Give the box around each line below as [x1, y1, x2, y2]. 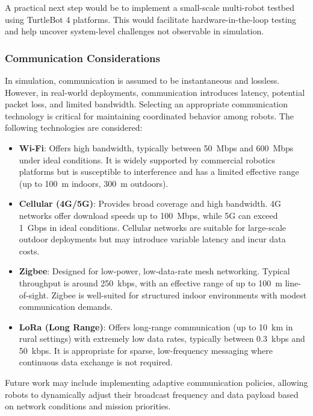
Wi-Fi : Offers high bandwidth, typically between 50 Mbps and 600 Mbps [19, 141, 294, 154]
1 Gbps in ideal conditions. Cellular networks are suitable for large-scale [19, 221, 287, 233]
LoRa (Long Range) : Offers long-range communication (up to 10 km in [19, 320, 293, 333]
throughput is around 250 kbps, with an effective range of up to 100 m [19, 276, 282, 289]
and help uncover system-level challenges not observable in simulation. [5, 25, 264, 37]
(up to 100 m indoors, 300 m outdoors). [19, 177, 169, 189]
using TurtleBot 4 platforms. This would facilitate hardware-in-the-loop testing [5, 13, 297, 25]
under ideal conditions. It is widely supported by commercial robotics [19, 153, 275, 166]
